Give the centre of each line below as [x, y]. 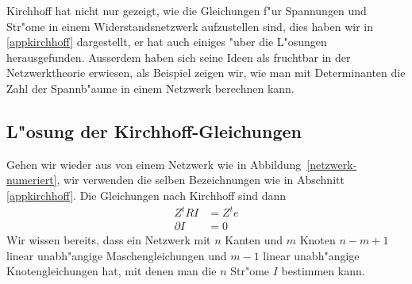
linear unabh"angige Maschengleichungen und [117, 255]
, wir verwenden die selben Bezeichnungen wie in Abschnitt [200, 180]
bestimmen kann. [323, 271]
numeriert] [32, 180]
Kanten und [254, 240]
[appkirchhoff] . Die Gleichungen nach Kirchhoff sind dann [146, 195]
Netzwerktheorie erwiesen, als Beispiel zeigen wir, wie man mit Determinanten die [206, 73]
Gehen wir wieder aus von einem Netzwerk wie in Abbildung [154, 164]
